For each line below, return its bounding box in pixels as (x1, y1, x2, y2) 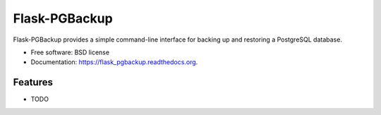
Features (13, 76, 53, 88)
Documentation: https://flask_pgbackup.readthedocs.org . (30, 58, 198, 66)
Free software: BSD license (30, 48, 109, 56)
